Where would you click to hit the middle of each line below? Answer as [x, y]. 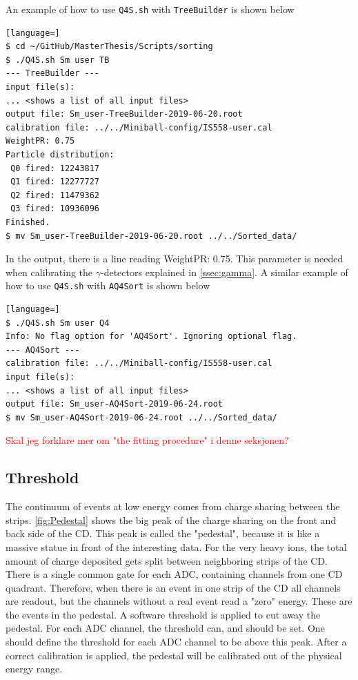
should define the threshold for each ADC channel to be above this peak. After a [176, 642]
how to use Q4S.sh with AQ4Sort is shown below [108, 285]
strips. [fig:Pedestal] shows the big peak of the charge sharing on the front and [171, 519]
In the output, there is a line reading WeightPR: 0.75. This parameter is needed [175, 259]
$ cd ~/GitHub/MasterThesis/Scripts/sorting [109, 47]
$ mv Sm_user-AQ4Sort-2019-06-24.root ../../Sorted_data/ [141, 417]
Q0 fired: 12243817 [55, 168]
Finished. [28, 222]
